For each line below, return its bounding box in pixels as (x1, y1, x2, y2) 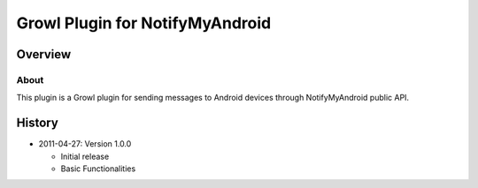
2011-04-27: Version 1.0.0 (38, 139, 132, 149)
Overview (16, 47, 72, 62)
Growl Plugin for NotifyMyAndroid (16, 13, 272, 33)
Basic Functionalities (60, 163, 136, 174)
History (16, 116, 59, 131)
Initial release (60, 151, 110, 162)
